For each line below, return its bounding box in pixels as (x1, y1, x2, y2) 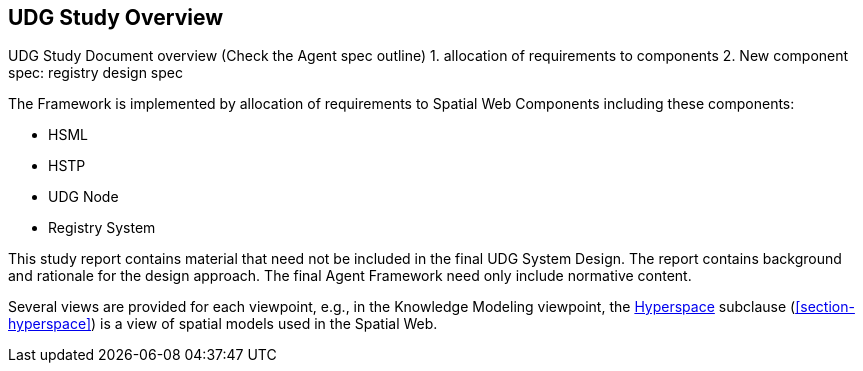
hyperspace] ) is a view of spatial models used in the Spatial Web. (8, 315, 438, 333)
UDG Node (48, 188, 119, 206)
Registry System (48, 219, 156, 237)
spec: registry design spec (8, 64, 183, 82)
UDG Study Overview (8, 5, 223, 30)
